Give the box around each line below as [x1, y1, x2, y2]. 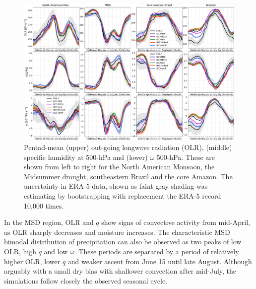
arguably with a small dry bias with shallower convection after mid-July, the [4, 266, 237, 276]
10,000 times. [24, 200, 64, 211]
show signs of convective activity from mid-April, [101, 217, 251, 227]
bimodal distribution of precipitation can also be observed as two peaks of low [4, 236, 242, 247]
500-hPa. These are [156, 151, 215, 162]
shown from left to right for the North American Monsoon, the [24, 161, 215, 172]
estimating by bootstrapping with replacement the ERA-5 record [24, 190, 221, 201]
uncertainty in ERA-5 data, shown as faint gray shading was [24, 181, 208, 191]
